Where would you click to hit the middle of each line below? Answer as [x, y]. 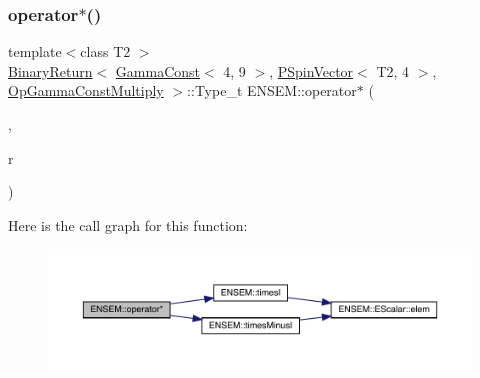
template [35, 51]
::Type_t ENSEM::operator [272, 90]
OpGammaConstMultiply [86, 90]
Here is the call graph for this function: [128, 224]
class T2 [105, 51]
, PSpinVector [311, 70]
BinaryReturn [50, 70]
